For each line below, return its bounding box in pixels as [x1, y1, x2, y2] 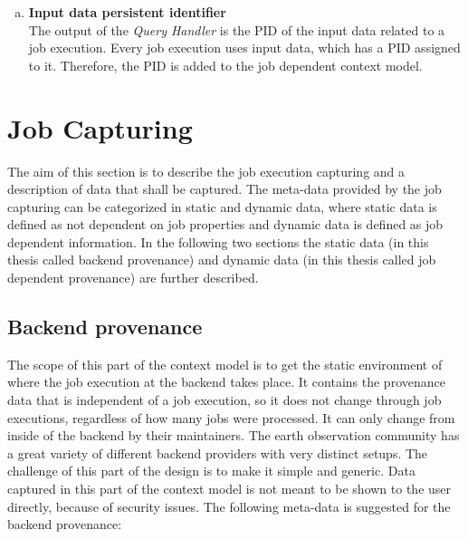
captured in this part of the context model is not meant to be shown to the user [7, 479, 452, 498]
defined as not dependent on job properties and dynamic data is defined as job [7, 215, 444, 234]
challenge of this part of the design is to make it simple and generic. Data [7, 461, 415, 480]
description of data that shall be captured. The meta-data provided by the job [7, 179, 442, 198]
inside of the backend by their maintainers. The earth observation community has [7, 426, 460, 445]
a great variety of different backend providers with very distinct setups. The [7, 443, 428, 462]
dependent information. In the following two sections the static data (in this [7, 232, 429, 251]
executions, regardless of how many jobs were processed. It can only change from [7, 408, 455, 427]
